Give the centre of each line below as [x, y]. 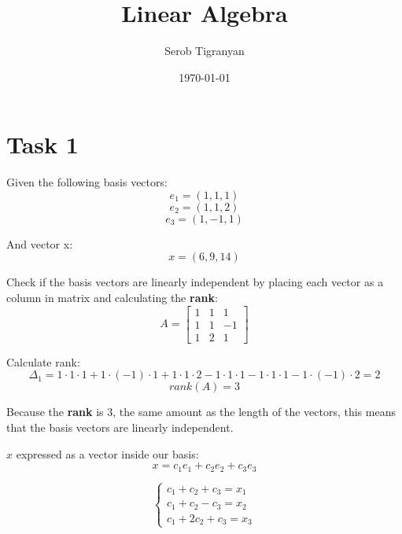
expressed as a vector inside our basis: [107, 453]
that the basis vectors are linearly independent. [120, 427]
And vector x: [40, 243]
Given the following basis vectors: [87, 182]
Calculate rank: [43, 361]
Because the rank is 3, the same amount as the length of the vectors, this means [201, 412]
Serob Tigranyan [205, 51]
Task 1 [42, 144]
